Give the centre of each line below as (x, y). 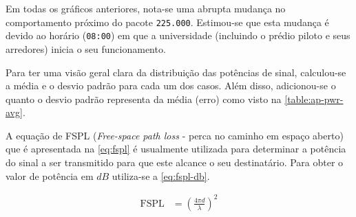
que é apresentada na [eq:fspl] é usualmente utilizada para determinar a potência (176, 149)
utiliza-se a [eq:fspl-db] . (161, 175)
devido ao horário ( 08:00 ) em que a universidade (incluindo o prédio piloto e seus (178, 35)
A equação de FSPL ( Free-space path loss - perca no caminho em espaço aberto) (175, 135)
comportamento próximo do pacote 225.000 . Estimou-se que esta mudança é (167, 22)
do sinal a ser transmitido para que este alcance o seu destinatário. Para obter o (175, 162)
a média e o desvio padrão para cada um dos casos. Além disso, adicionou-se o (171, 85)
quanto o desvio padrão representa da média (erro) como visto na (144, 99)
